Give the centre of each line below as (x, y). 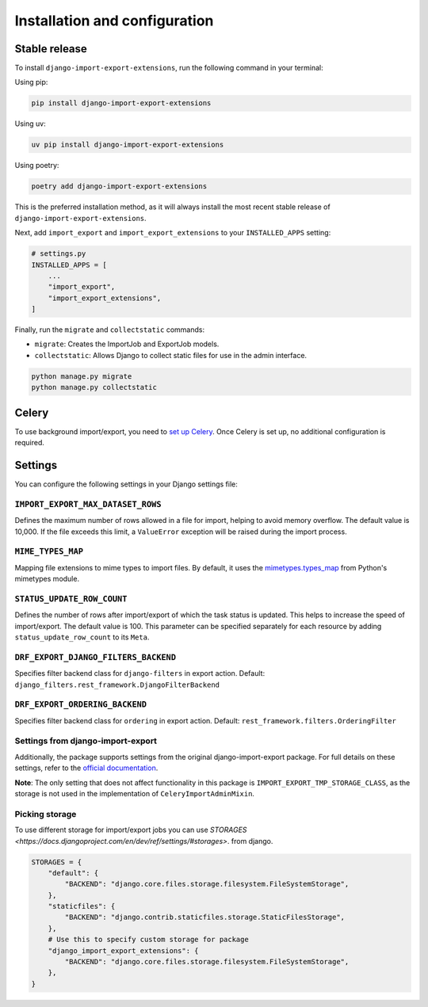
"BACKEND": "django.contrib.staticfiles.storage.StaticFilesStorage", (204, 917)
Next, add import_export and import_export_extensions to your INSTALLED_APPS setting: (173, 233)
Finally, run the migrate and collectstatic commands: (110, 330)
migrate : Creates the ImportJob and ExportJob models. (127, 344)
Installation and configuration (114, 21)
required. (30, 443)
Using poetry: (37, 166)
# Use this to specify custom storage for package (148, 940)
